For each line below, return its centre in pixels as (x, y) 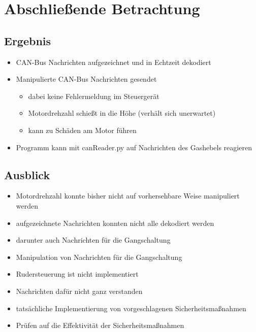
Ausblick (27, 174)
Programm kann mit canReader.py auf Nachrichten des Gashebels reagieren (134, 147)
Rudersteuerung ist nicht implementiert (77, 274)
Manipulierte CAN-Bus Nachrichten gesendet (86, 79)
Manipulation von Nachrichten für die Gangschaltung (99, 257)
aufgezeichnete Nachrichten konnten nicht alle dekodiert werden (115, 223)
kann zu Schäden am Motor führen (82, 130)
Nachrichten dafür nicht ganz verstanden (79, 291)
